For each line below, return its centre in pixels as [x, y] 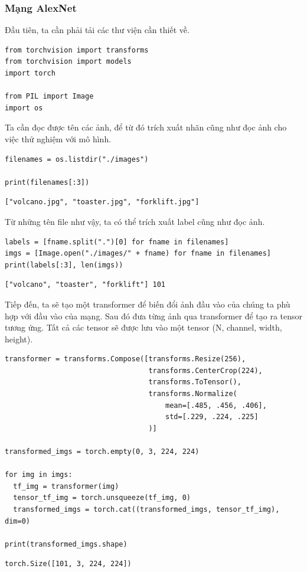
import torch [30, 73]
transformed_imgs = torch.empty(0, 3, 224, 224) [102, 452]
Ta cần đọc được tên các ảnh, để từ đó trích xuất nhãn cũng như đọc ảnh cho [146, 127]
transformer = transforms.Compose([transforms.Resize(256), [125, 359]
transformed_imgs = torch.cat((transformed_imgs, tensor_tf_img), [146, 509]
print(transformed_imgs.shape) [66, 544]
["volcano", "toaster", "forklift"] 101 [85, 285]
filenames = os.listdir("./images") [77, 159]
